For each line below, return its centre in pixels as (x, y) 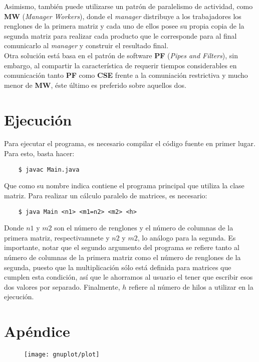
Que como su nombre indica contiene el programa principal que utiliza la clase (124, 186)
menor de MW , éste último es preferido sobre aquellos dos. (95, 85)
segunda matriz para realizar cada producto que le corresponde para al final (120, 35)
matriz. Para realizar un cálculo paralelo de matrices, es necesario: (106, 195)
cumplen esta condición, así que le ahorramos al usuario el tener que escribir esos (128, 277)
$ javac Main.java (49, 169)
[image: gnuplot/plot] (62, 355)
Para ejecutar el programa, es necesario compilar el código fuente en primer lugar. (130, 143)
